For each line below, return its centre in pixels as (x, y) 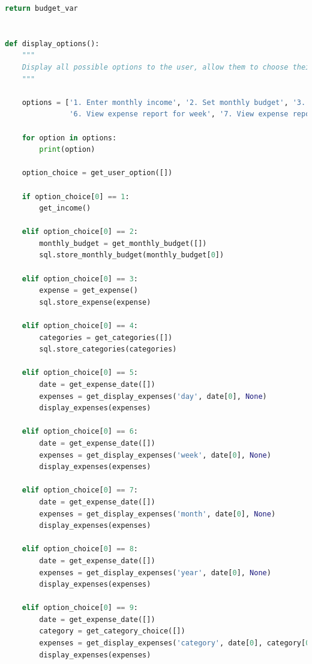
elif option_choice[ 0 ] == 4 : (80, 326)
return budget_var (41, 8)
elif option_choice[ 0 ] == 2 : (80, 232)
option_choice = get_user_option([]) (97, 173)
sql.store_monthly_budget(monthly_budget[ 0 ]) (132, 255)
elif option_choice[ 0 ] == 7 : (80, 490)
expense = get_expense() (88, 291)
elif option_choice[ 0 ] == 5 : (80, 373)
